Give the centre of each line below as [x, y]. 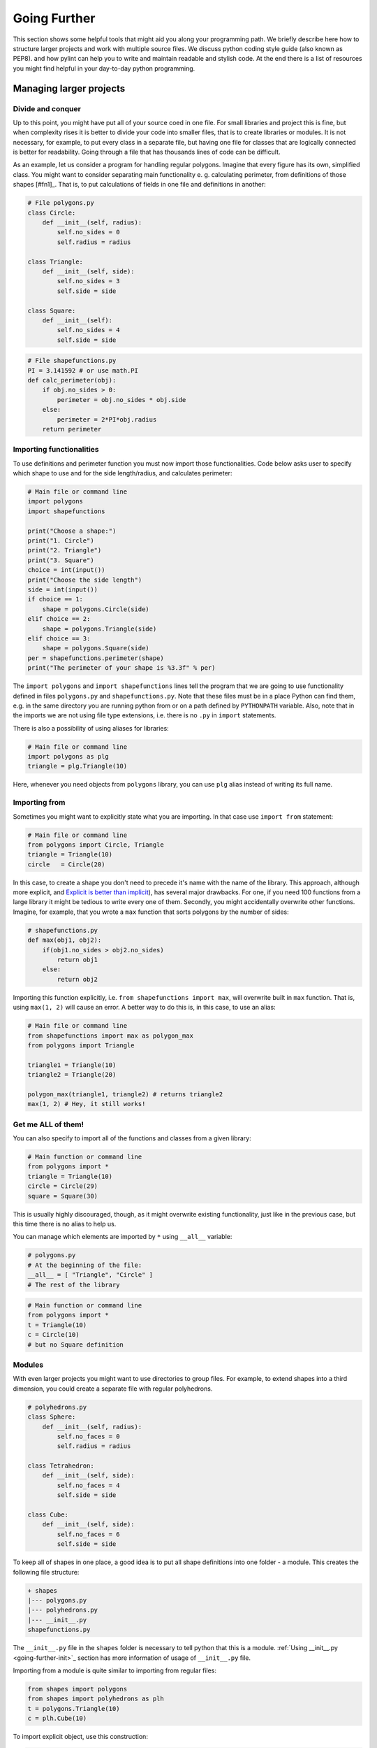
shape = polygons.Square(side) [96, 648]
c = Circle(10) [53, 1335]
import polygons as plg [68, 757]
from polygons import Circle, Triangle [96, 845]
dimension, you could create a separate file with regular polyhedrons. [113, 1389]
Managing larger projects [69, 88]
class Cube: [48, 1515]
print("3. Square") [61, 560]
